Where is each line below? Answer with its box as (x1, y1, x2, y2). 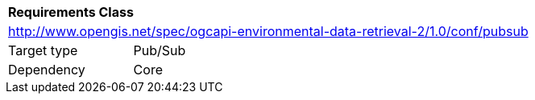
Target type (8, 42, 78, 58)
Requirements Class (8, 4, 134, 20)
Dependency (8, 62, 85, 78)
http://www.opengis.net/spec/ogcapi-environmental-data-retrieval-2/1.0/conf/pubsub (8, 23, 529, 39)
